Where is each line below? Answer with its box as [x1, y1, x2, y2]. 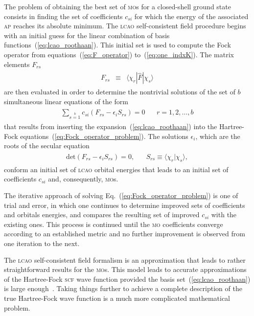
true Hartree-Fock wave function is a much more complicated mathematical [4, 293, 230, 303]
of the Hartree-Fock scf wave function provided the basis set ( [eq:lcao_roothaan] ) [4, 273, 251, 284]
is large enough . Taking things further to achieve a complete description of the [4, 283, 242, 293]
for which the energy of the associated [134, 11, 249, 21]
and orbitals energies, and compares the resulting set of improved [4, 209, 200, 220]
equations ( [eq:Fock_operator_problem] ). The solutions [20, 131, 188, 141]
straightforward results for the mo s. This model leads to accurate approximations [4, 264, 247, 274]
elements [4, 59, 30, 69]
